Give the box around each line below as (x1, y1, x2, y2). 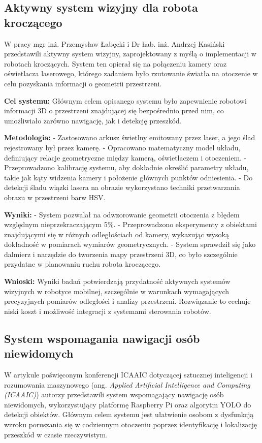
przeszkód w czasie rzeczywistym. (4, 429, 108, 439)
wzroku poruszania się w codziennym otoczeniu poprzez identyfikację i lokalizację (4, 419, 257, 429)
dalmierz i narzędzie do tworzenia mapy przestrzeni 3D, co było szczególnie (4, 248, 238, 259)
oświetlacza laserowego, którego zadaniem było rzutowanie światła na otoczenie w (4, 68, 258, 79)
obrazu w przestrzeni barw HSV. (4, 192, 106, 202)
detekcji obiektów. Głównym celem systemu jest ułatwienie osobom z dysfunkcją (4, 409, 254, 420)
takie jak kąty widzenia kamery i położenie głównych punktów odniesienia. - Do (4, 172, 253, 182)
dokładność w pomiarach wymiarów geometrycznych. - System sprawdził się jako (4, 239, 256, 249)
